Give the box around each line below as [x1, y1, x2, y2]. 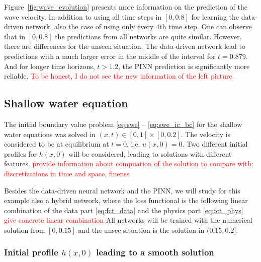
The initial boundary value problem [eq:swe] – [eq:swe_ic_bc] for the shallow [4, 118, 242, 129]
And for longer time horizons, [4, 60, 95, 71]
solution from [4, 224, 45, 235]
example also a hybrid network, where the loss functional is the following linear [4, 195, 248, 206]
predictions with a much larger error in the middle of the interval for [4, 50, 216, 61]
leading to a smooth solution [96, 246, 214, 258]
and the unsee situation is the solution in [78, 224, 205, 235]
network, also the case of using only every [25, 21, 154, 32]
